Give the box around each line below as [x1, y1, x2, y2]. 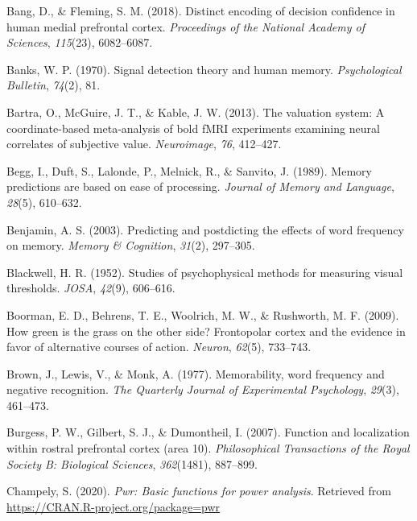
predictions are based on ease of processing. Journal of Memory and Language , [6, 178, 394, 195]
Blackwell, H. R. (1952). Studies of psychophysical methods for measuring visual [6, 263, 403, 280]
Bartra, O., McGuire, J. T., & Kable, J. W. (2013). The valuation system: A [6, 103, 385, 120]
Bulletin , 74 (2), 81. [6, 76, 101, 93]
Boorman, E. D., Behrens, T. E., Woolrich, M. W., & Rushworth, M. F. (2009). [6, 306, 399, 323]
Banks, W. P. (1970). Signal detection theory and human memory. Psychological [6, 60, 402, 77]
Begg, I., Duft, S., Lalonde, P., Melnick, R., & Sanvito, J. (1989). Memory [6, 162, 372, 179]
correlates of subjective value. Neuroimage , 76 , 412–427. [6, 135, 282, 152]
